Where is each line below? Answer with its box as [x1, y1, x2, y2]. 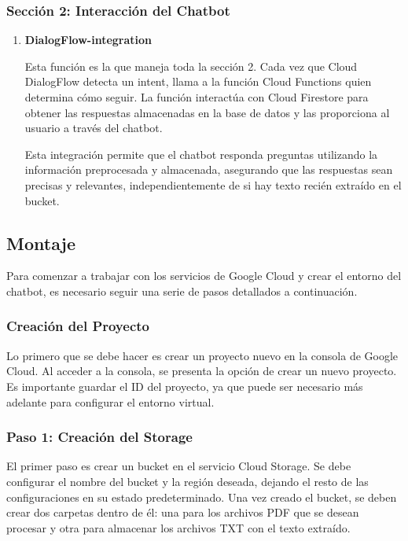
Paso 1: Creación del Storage [6, 427, 193, 447]
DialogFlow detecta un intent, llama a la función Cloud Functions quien [24, 73, 372, 90]
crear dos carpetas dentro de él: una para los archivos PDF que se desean [6, 504, 359, 521]
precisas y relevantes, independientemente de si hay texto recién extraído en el [24, 176, 402, 193]
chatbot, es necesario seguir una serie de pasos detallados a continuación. [6, 282, 358, 299]
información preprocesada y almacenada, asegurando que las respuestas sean [24, 161, 393, 178]
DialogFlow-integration [24, 31, 153, 48]
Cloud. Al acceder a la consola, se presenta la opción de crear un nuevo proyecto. [6, 363, 397, 379]
